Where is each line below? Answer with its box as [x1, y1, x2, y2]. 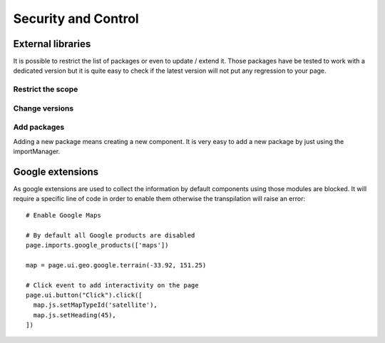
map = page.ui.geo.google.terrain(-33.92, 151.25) [26, 261, 207, 269]
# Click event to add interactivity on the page [26, 281, 199, 289]
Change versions [13, 103, 74, 113]
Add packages [13, 122, 65, 132]
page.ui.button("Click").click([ [26, 291, 143, 299]
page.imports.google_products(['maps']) [26, 241, 169, 249]
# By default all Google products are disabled [26, 231, 195, 239]
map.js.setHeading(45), [33, 311, 117, 319]
